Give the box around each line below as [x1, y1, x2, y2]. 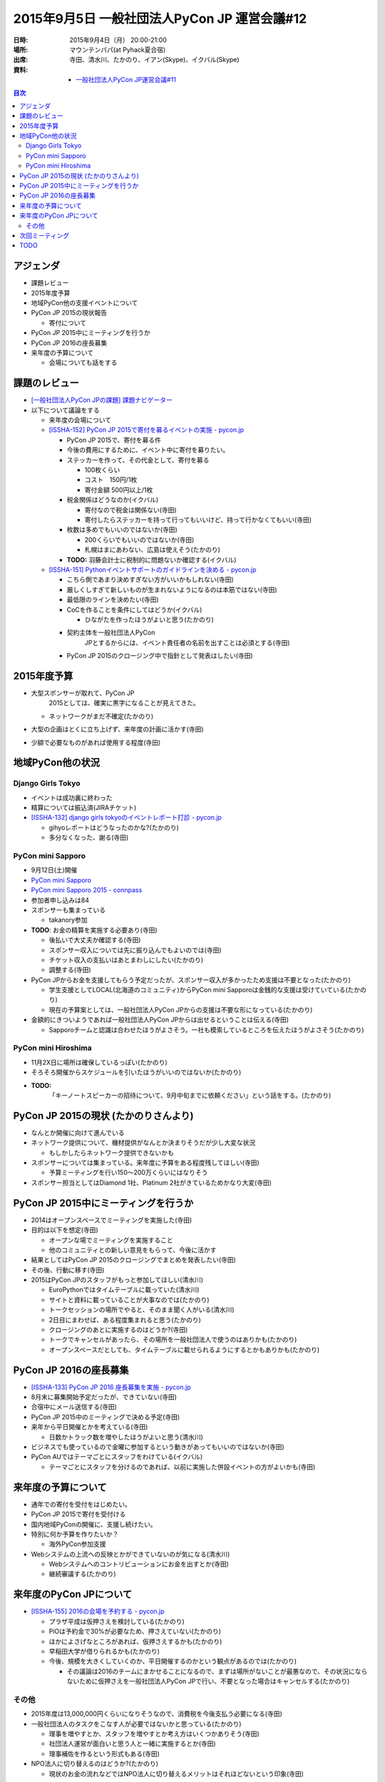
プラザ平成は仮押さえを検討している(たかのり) [48, 1617, 185, 1625]
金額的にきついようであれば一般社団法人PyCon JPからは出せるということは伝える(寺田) [31, 1016, 289, 1024]
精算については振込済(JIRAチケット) [31, 803, 137, 812]
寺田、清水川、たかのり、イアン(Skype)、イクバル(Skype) [69, 56, 240, 64]
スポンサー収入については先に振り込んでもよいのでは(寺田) [48, 945, 222, 954]
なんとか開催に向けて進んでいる [31, 1128, 125, 1137]
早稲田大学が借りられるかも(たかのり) [48, 1647, 160, 1655]
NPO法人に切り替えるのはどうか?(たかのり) [31, 1759, 159, 1768]
